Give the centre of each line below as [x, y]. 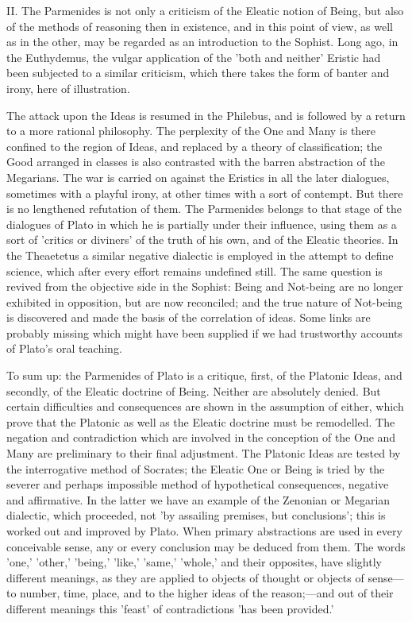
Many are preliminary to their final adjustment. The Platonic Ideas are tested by [204, 453]
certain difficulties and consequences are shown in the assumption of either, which [205, 406]
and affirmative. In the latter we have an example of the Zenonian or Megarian [198, 499]
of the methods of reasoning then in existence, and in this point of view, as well [200, 26]
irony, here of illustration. [68, 88]
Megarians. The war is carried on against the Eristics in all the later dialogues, [198, 177]
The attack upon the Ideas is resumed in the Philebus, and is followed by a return [206, 115]
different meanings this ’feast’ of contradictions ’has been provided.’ [170, 608]
